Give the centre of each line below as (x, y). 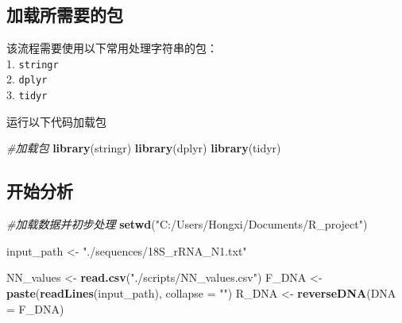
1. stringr (33, 63)
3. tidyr (27, 95)
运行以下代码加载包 (56, 121)
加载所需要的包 (65, 15)
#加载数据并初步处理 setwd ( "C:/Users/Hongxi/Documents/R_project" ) (187, 224)
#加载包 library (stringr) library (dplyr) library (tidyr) (144, 148)
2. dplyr (27, 79)
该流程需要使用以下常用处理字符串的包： (112, 48)
